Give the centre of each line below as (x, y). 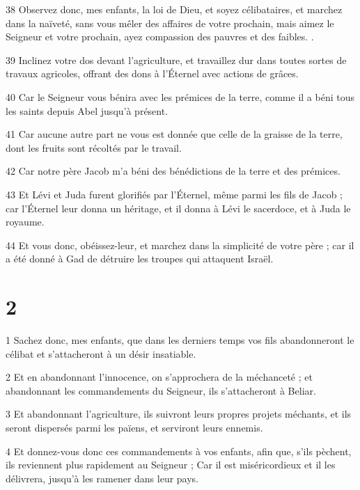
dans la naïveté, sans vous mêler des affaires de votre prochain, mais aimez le (170, 23)
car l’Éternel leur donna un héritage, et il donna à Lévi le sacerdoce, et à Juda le (178, 208)
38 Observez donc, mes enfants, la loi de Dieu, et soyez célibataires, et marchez (174, 9)
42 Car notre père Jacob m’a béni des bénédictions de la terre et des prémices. (173, 171)
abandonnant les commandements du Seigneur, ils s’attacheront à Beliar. (161, 390)
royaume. (25, 222)
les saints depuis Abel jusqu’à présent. (87, 110)
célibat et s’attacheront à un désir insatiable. (101, 353)
